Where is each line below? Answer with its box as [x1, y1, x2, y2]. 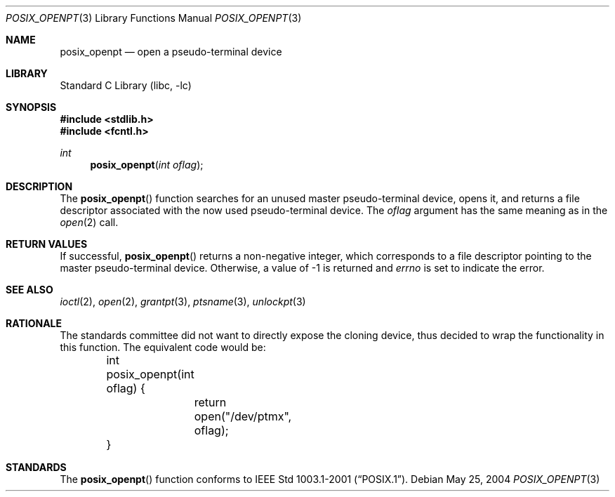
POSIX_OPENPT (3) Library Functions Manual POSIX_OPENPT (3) [6, 12, 302, 24]
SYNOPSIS [6, 101, 57, 113]
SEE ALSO [6, 284, 53, 296]
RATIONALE [6, 317, 62, 329]
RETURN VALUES [6, 238, 88, 250]
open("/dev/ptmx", [194, 409, 292, 423]
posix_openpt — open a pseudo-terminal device [60, 46, 282, 58]
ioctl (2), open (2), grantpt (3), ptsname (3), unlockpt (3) [60, 296, 306, 307]
